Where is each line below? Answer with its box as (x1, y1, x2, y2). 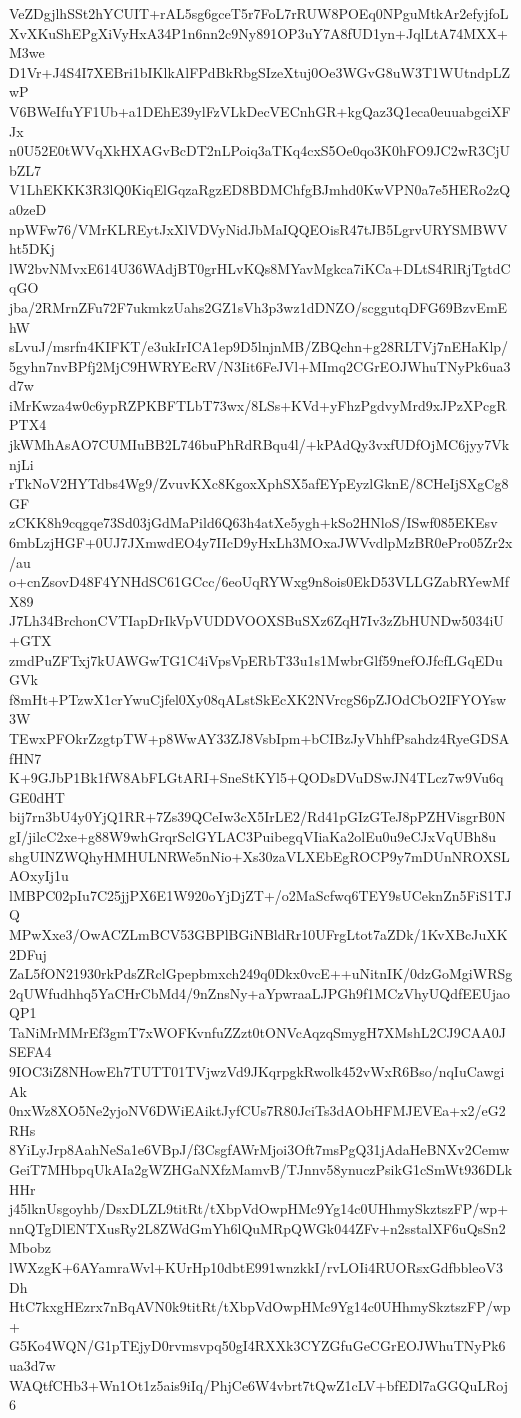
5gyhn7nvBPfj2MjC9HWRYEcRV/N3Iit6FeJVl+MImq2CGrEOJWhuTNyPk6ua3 (9, 355, 511, 376)
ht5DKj (9, 238, 55, 259)
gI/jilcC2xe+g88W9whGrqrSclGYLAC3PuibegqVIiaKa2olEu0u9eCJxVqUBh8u (9, 825, 497, 846)
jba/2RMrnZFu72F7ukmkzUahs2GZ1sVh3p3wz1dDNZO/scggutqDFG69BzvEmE (9, 296, 508, 317)
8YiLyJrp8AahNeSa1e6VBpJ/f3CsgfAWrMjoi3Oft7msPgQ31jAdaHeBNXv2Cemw (9, 1139, 510, 1160)
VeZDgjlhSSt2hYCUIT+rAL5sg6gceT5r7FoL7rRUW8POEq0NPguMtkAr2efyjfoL (9, 3, 509, 23)
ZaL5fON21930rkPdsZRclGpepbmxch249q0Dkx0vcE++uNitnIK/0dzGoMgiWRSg (9, 963, 513, 984)
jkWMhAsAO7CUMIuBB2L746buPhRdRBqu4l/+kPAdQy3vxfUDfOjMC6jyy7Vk (9, 434, 510, 455)
